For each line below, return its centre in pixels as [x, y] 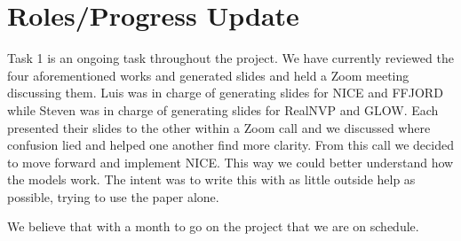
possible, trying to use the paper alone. [113, 196]
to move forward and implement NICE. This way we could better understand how [230, 162]
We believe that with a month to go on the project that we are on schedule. [213, 226]
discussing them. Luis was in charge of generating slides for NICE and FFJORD [225, 93]
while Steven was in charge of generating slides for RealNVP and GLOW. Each [223, 109]
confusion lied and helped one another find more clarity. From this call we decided [230, 145]
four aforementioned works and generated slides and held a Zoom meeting [208, 75]
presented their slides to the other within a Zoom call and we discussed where [219, 127]
